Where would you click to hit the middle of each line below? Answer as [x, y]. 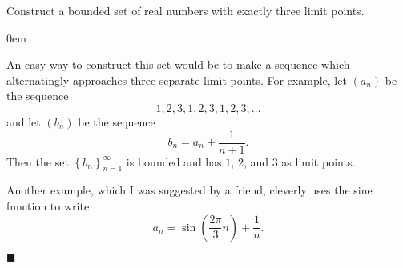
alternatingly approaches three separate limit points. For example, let [177, 80]
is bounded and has [174, 161]
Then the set [38, 161]
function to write [48, 206]
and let [24, 121]
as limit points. [318, 161]
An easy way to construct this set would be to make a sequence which [178, 64]
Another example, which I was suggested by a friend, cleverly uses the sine [189, 190]
